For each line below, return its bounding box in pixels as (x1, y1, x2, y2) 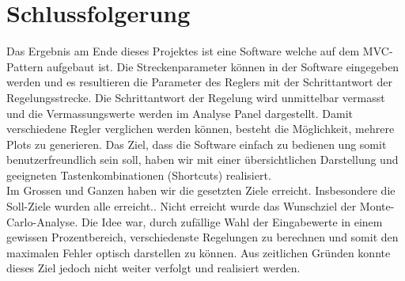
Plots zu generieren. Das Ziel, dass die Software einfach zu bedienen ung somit (6, 135, 387, 152)
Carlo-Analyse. (6, 213, 78, 230)
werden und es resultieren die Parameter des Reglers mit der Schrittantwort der (6, 74, 392, 90)
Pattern (6, 58, 44, 74)
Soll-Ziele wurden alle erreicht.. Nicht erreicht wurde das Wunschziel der (6, 198, 357, 215)
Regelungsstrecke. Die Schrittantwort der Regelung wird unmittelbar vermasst (6, 89, 385, 105)
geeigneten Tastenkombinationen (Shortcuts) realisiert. (6, 166, 271, 183)
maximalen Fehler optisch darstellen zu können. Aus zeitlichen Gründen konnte (6, 244, 391, 260)
